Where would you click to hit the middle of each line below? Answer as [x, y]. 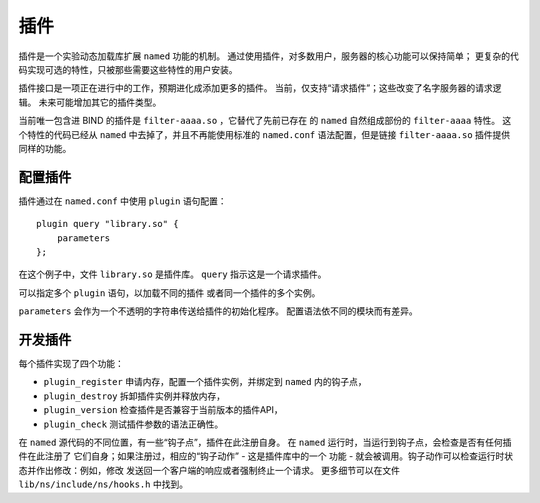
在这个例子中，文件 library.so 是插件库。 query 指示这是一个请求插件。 [172, 274]
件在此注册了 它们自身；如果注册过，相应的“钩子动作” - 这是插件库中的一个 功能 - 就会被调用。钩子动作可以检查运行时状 [266, 456]
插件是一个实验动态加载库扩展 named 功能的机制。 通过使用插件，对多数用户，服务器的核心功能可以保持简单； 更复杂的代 [268, 56]
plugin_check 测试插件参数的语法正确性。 [133, 424]
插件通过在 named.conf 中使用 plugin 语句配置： [122, 201]
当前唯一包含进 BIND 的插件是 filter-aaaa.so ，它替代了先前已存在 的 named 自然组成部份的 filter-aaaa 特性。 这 [265, 121]
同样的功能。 [45, 148]
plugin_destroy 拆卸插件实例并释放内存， [134, 396]
